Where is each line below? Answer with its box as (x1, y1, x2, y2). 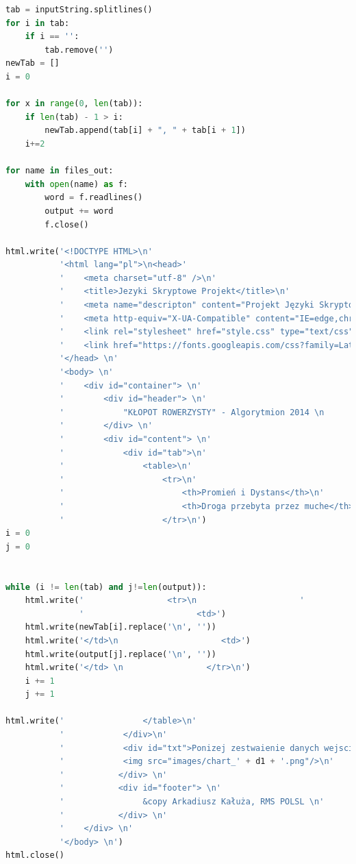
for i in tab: (5, 18, 70, 28)
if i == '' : (25, 32, 79, 42)
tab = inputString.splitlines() (5, 5, 153, 14)
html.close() (5, 850, 64, 861)
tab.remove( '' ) (44, 45, 114, 55)
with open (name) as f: (25, 179, 129, 189)
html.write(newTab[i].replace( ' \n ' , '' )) (25, 622, 216, 632)
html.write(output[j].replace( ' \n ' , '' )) (25, 649, 216, 659)
